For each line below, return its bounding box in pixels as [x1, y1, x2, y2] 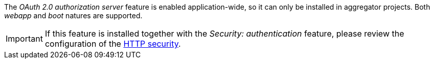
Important [6, 34, 43, 44]
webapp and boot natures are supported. [4, 11, 143, 20]
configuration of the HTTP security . [44, 39, 181, 49]
